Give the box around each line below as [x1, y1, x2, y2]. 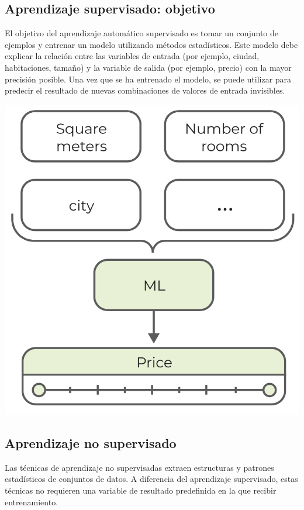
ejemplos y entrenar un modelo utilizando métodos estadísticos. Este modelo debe [5, 38, 298, 50]
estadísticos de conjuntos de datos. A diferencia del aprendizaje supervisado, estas [5, 473, 298, 485]
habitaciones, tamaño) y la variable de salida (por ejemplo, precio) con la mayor [5, 61, 292, 73]
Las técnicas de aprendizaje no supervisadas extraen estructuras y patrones [5, 461, 274, 473]
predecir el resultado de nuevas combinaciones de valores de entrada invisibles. [5, 84, 285, 97]
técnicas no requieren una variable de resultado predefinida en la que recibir [5, 484, 277, 496]
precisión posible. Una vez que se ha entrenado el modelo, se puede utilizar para [5, 73, 292, 85]
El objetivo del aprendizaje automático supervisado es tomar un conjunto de [5, 27, 279, 39]
